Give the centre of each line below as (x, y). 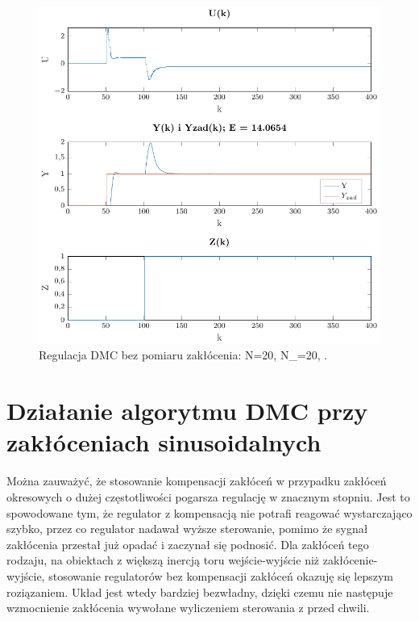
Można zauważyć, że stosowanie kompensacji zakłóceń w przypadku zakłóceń (197, 481)
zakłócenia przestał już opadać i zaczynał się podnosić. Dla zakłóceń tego (188, 544)
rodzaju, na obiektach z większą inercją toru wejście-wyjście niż (163, 560)
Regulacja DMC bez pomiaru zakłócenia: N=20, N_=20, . (183, 355)
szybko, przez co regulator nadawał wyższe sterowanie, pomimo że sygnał (187, 529)
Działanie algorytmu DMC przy (187, 411)
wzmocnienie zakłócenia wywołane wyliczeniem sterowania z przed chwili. (188, 608)
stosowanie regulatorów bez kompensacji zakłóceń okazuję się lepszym (221, 575)
